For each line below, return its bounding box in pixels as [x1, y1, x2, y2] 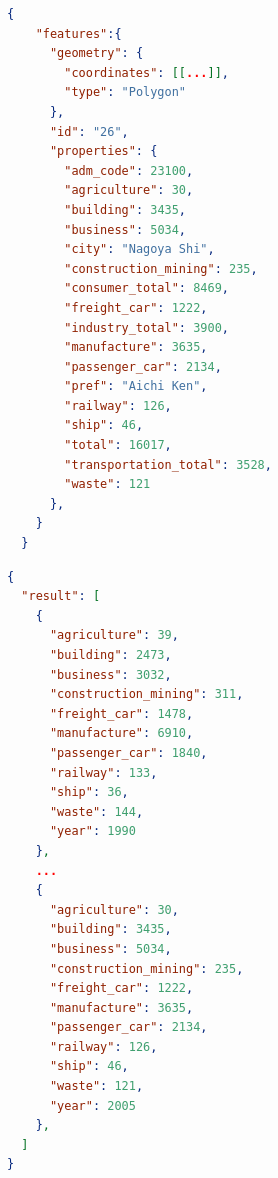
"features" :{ [35, 26, 122, 41]
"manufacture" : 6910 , [49, 726, 194, 741]
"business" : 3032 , [49, 667, 172, 682]
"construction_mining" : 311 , [49, 687, 244, 702]
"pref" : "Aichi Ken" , [64, 379, 208, 394]
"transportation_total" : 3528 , [64, 457, 272, 472]
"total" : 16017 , [64, 438, 172, 453]
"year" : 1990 [49, 824, 136, 839]
